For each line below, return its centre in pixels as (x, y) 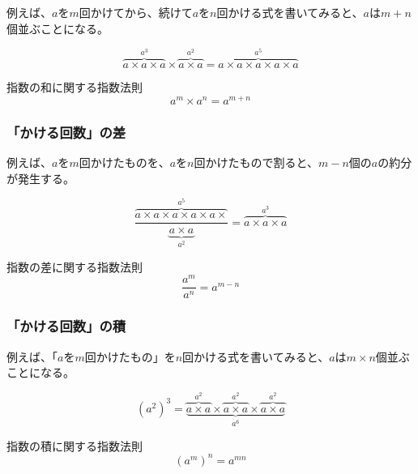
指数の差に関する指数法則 (75, 266)
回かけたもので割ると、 (256, 162)
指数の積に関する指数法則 (75, 445)
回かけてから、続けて (136, 12)
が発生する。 (41, 178)
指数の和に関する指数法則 (75, 87)
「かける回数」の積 (66, 326)
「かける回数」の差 (66, 132)
